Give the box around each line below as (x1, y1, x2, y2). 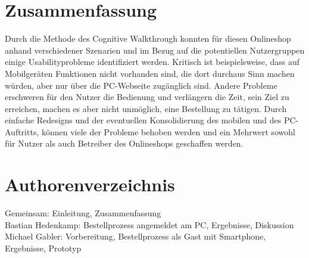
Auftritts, (5, 125, 39, 138)
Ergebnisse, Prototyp (5, 241, 82, 254)
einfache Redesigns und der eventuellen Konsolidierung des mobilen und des (5, 114, 282, 126)
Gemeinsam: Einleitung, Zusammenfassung (5, 207, 161, 219)
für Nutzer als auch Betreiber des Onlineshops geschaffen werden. (5, 137, 244, 150)
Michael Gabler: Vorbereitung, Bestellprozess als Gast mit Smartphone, (5, 230, 266, 243)
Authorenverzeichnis (5, 172, 175, 197)
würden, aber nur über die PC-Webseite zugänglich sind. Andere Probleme (5, 79, 277, 91)
